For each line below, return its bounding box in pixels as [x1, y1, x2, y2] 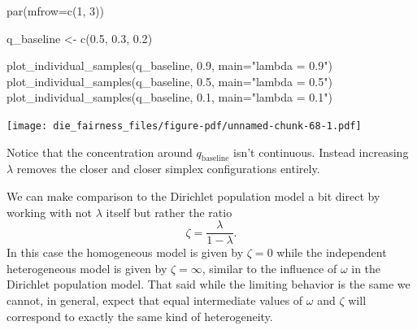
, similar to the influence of [202, 259, 337, 276]
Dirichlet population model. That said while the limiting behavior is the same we [7, 276, 410, 293]
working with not [7, 203, 93, 220]
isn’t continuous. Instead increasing [232, 143, 409, 160]
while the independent [276, 244, 387, 261]
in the [351, 259, 381, 276]
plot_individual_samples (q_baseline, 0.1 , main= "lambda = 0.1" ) [7, 89, 332, 106]
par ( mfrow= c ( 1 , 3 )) [7, 2, 104, 19]
